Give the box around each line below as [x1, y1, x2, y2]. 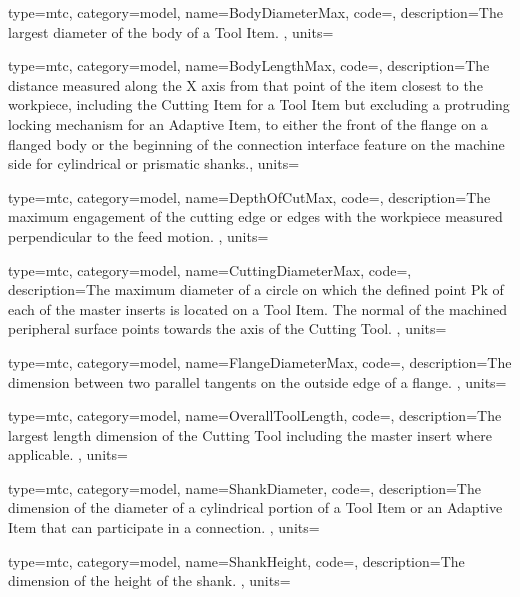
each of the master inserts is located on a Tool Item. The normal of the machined [8, 298, 507, 319]
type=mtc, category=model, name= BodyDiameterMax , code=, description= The [8, 2, 503, 22]
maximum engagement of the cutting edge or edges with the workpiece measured [8, 206, 503, 227]
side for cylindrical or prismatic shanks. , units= [8, 153, 300, 174]
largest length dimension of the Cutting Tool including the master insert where [8, 424, 492, 445]
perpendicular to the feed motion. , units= [8, 225, 269, 246]
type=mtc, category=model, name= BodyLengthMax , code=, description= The [8, 55, 490, 76]
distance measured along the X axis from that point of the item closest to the [8, 74, 483, 95]
